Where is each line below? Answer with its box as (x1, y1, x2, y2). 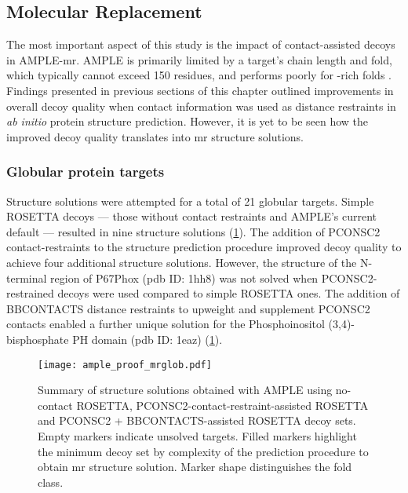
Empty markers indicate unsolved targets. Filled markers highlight (38, 427, 357, 444)
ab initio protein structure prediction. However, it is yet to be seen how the (6, 113, 369, 130)
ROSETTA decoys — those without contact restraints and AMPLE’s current (6, 208, 377, 225)
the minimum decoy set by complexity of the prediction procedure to (38, 443, 369, 459)
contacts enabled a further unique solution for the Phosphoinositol (6, 316, 325, 332)
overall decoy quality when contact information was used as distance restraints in (6, 97, 396, 114)
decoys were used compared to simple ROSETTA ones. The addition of (57, 285, 400, 301)
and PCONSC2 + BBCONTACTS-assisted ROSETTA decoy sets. (38, 412, 356, 429)
